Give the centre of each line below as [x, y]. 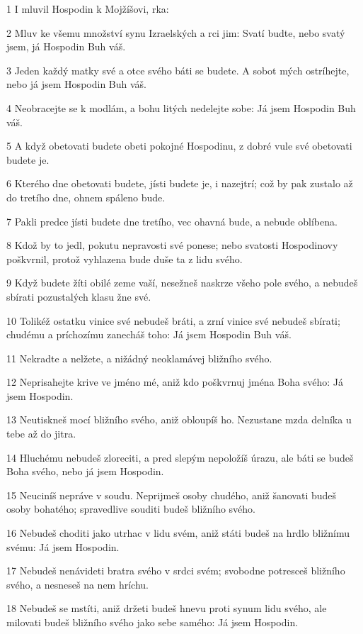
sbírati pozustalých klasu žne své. [79, 296]
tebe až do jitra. [41, 434]
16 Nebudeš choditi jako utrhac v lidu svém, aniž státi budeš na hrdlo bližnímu [178, 533]
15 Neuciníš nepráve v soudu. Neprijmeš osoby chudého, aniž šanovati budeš [172, 495]
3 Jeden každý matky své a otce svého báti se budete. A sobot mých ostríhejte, [178, 70]
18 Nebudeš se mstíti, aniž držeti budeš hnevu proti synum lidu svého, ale [167, 608]
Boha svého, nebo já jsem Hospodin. [85, 471]
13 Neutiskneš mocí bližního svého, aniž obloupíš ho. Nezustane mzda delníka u [179, 419]
